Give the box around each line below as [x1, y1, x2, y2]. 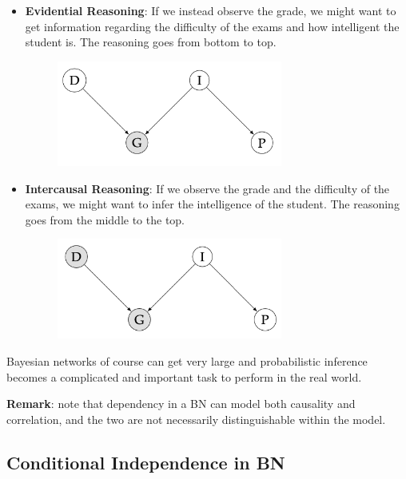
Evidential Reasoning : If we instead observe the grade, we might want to [25, 2, 396, 18]
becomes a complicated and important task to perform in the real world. [6, 368, 362, 385]
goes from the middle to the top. [25, 211, 185, 228]
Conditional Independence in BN [6, 449, 285, 474]
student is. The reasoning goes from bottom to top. [25, 34, 277, 50]
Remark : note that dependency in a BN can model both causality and [6, 395, 356, 412]
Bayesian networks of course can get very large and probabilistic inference [6, 352, 368, 369]
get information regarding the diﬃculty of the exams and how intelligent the [25, 18, 400, 34]
